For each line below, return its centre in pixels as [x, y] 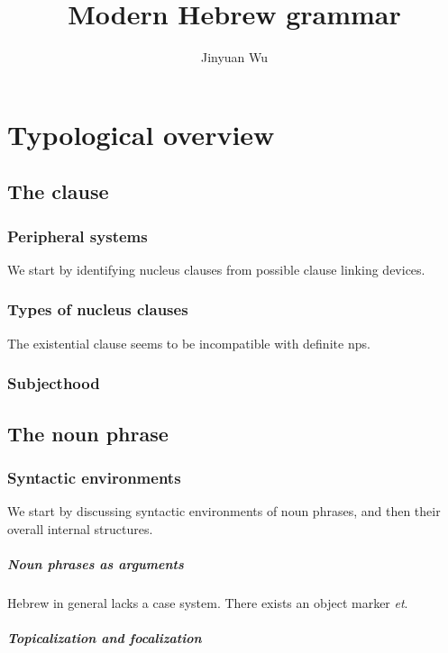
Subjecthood [54, 383]
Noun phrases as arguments [96, 563]
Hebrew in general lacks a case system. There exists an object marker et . [208, 602]
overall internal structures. [80, 528]
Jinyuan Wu [234, 57]
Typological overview [141, 134]
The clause [58, 191]
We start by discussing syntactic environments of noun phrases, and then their [224, 511]
